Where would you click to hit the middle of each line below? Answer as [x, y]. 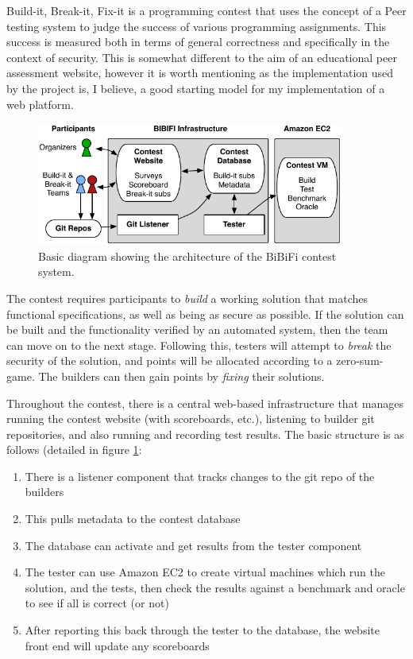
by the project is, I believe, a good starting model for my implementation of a [196, 88]
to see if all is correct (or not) [97, 603]
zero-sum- [360, 361]
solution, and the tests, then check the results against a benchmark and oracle [215, 587]
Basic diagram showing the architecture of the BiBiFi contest [187, 256]
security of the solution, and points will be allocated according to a [170, 361]
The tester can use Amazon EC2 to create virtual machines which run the [205, 572]
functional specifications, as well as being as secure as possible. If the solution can [205, 314]
